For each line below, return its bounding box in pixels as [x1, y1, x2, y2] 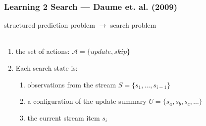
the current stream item [27, 112, 100, 123]
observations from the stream [27, 79, 116, 89]
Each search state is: [15, 63, 78, 73]
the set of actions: [15, 46, 70, 56]
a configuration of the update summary [27, 96, 147, 106]
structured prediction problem [4, 20, 95, 30]
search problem [110, 20, 156, 30]
